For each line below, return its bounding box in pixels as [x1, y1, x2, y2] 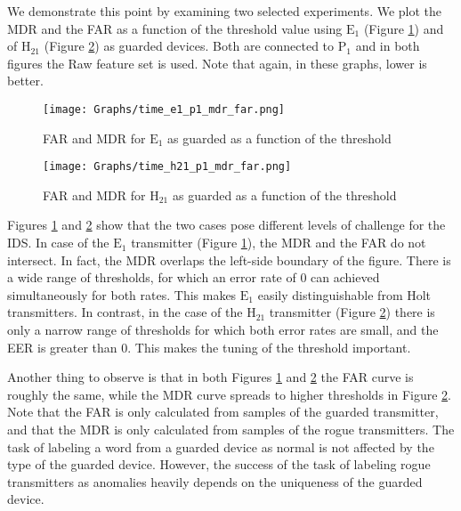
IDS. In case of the [7, 233, 109, 252]
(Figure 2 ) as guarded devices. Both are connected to [44, 36, 335, 55]
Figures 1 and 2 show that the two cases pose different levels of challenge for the [7, 215, 446, 234]
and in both [355, 36, 420, 55]
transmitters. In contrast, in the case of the [7, 303, 243, 321]
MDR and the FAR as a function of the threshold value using [7, 19, 343, 37]
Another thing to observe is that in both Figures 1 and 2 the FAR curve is [7, 368, 414, 386]
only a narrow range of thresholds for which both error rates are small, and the [7, 320, 439, 339]
